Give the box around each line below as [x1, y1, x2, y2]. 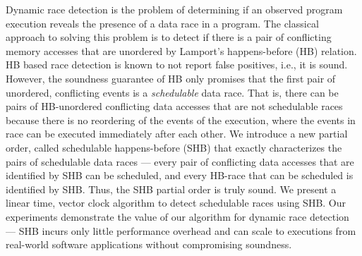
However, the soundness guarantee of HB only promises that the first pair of [6, 71, 336, 85]
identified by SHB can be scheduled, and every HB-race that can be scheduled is [6, 168, 354, 183]
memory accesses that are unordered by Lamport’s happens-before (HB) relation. [6, 43, 357, 58]
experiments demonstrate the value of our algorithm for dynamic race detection [6, 209, 349, 224]
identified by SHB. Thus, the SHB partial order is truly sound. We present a [6, 181, 337, 196]
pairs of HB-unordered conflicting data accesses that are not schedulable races [6, 99, 343, 114]
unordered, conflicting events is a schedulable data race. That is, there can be [6, 85, 339, 99]
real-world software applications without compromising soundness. [6, 237, 292, 252]
